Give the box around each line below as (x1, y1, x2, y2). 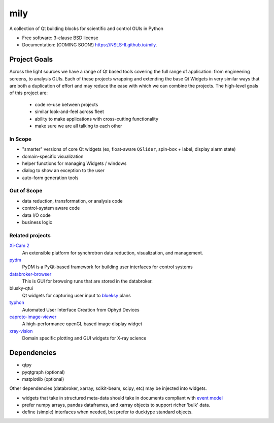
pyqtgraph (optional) (22, 369, 65, 375)
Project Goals (9, 55, 53, 64)
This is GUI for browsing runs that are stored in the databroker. (22, 278, 153, 285)
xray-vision (9, 328, 33, 334)
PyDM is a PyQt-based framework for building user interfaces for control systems (22, 264, 193, 270)
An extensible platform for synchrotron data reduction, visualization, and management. (22, 249, 203, 256)
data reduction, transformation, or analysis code (22, 198, 123, 204)
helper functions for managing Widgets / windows (22, 160, 127, 166)
